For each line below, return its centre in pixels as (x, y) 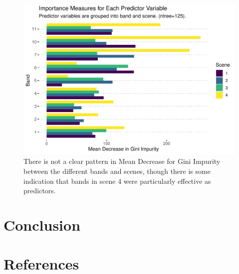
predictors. (40, 191)
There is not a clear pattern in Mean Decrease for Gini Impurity (122, 161)
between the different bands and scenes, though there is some (117, 171)
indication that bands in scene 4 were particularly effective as (117, 181)
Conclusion (42, 225)
